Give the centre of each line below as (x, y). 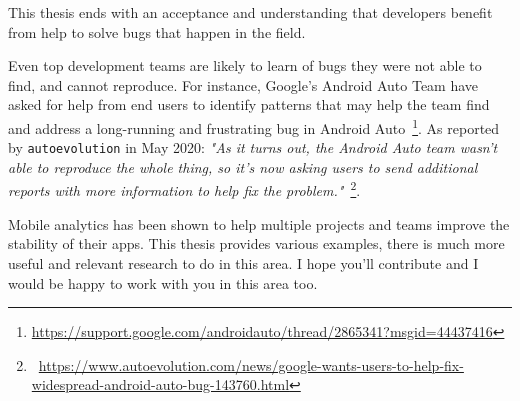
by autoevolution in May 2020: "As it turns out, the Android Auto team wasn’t (253, 147)
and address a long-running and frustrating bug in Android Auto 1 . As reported (254, 126)
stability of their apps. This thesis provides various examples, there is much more (256, 243)
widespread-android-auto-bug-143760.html (160, 384)
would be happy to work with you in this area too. (163, 282)
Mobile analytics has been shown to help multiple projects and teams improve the (259, 223)
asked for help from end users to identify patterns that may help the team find (249, 104)
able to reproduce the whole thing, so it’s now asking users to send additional (243, 166)
